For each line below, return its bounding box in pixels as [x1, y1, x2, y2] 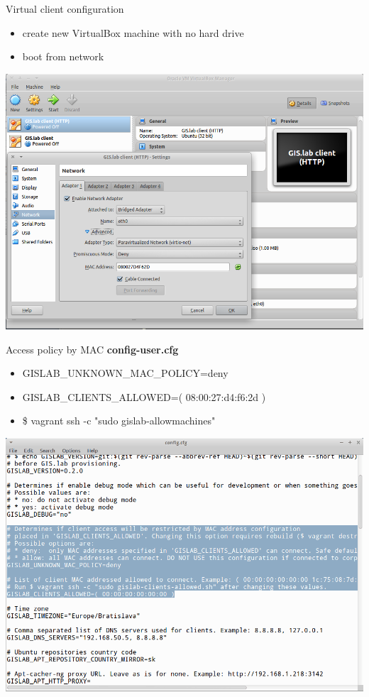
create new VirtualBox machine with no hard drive [22, 25, 244, 40]
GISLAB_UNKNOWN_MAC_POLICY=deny [22, 366, 228, 380]
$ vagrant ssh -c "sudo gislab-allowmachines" [22, 413, 216, 428]
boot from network [22, 49, 104, 64]
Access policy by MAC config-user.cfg [6, 341, 179, 356]
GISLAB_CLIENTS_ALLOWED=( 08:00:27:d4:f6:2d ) [22, 389, 266, 404]
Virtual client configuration [6, 1, 124, 16]
